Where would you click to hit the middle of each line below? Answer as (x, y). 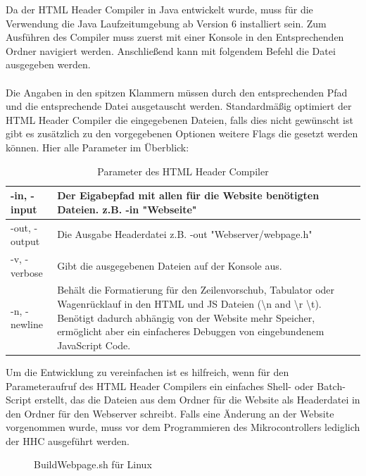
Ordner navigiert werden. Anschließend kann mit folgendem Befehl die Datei (171, 50)
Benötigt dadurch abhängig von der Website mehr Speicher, (186, 317)
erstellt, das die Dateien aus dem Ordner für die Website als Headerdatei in (197, 400)
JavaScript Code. (94, 345)
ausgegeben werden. (48, 64)
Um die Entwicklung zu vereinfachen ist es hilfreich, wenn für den (147, 371)
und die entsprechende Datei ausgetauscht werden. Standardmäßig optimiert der (179, 106)
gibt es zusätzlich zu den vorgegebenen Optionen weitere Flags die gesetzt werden (182, 133)
